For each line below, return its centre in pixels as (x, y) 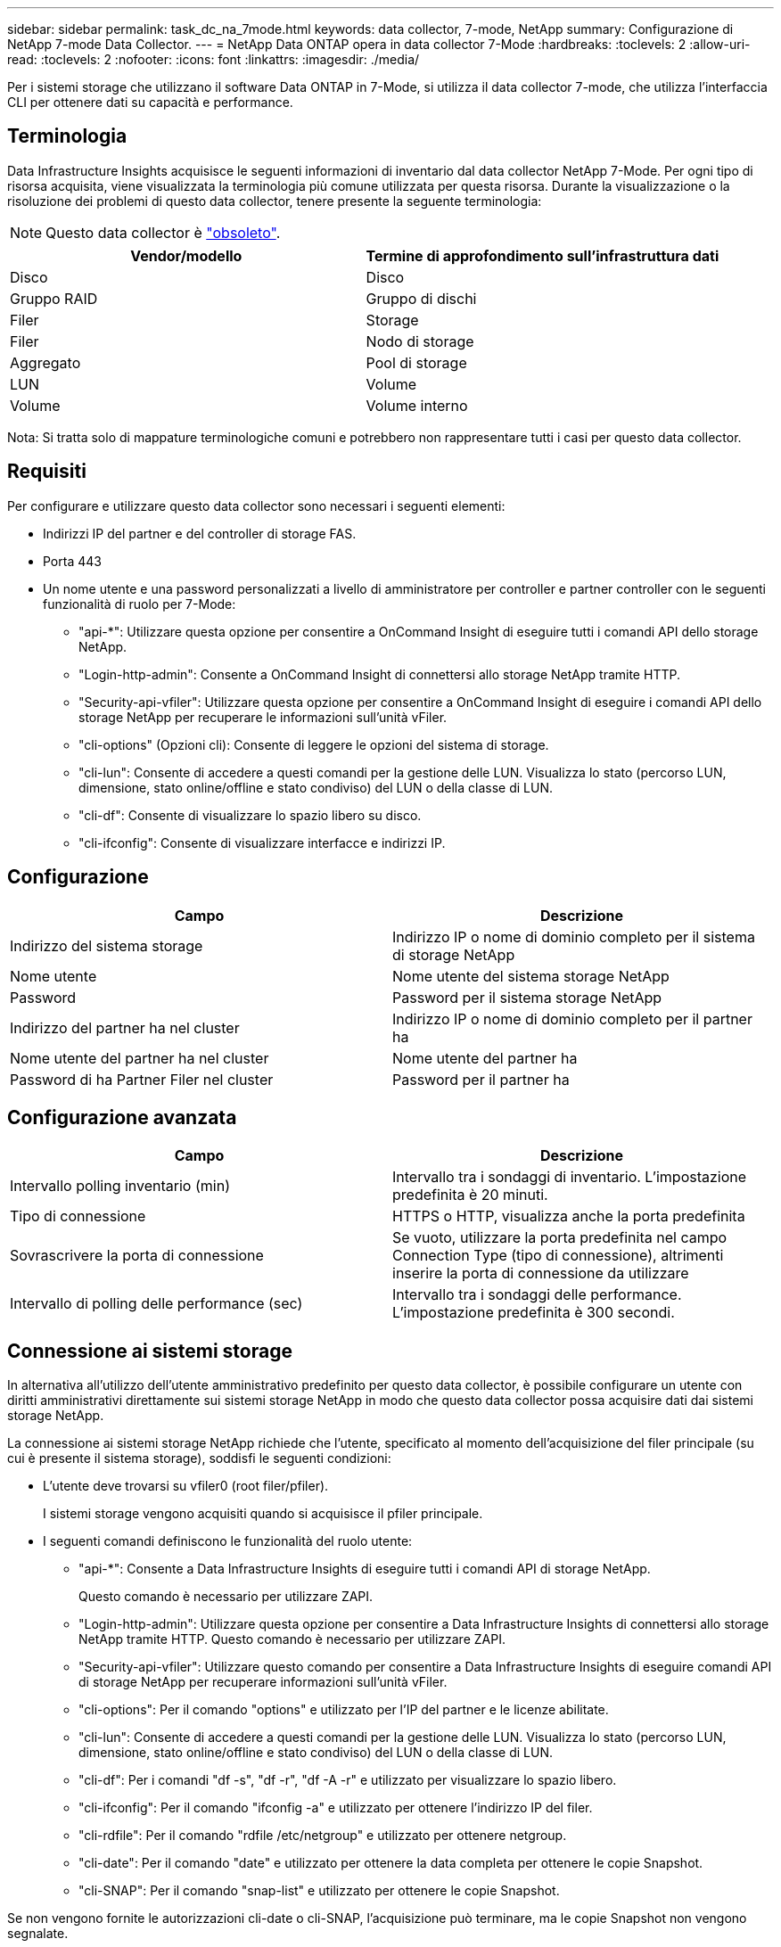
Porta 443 (72, 561)
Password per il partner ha (481, 1079)
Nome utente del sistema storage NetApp (531, 976)
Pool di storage (416, 362)
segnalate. (38, 1934)
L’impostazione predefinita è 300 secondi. (534, 1313)
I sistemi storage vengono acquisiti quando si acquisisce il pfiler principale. (263, 1514)
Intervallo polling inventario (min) (120, 1186)
